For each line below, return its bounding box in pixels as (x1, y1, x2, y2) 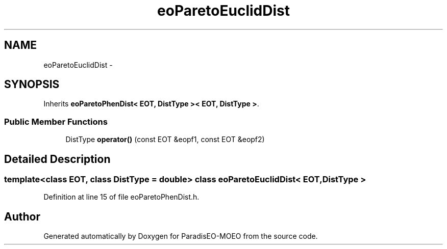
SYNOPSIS (4, 78, 60, 91)
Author (4, 210, 40, 223)
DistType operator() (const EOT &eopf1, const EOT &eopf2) (65, 135, 265, 144)
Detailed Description (4, 152, 111, 165)
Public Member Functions (4, 116, 108, 127)
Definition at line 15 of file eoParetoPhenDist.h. (43, 192, 200, 202)
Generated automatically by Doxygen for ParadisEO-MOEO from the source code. (43, 232, 318, 241)
